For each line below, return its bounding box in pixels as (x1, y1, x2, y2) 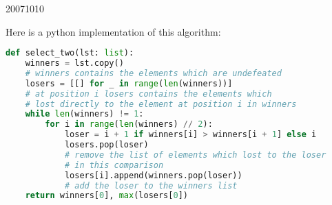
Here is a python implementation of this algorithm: (6, 24, 221, 38)
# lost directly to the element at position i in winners (25, 99, 297, 109)
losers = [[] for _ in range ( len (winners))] (25, 78, 233, 88)
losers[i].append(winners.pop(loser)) (64, 170, 242, 180)
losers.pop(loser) (64, 140, 149, 150)
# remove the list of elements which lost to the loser (64, 149, 326, 160)
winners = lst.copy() (25, 58, 124, 69)
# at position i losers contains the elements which (25, 88, 272, 99)
